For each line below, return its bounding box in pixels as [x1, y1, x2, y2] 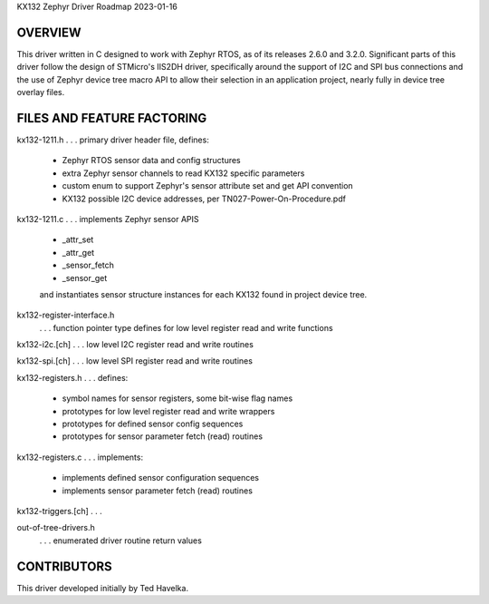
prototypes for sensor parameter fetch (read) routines [62, 431, 263, 442]
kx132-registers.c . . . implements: [16, 452, 144, 463]
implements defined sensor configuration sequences [62, 472, 260, 483]
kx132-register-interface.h [16, 309, 115, 321]
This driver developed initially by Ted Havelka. [16, 582, 189, 593]
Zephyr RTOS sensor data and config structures [62, 155, 242, 166]
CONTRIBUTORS [16, 559, 112, 574]
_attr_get [62, 247, 95, 258]
